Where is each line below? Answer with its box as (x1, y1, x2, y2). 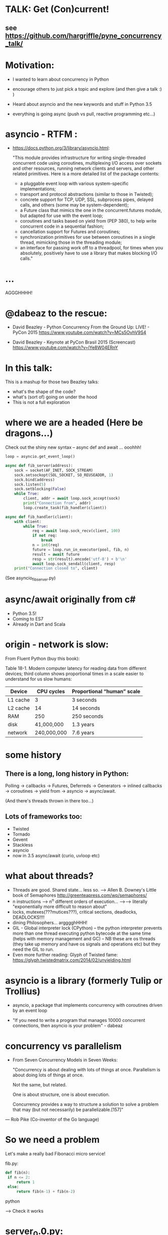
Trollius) (5, 986, 41, 997)
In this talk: (5, 362, 53, 374)
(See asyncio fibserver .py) (5, 575, 56, 582)
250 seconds (71, 713, 104, 720)
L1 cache (8, 697, 30, 703)
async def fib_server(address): (5, 463, 73, 468)
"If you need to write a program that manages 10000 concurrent (12, 1017, 145, 1023)
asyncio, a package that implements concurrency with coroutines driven (12, 1002, 162, 1008)
